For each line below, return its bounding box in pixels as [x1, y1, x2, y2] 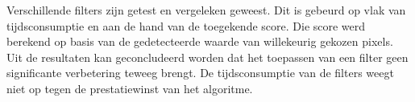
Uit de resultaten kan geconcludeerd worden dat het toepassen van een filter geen [6, 48, 409, 65]
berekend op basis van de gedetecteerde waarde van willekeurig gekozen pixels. [6, 33, 393, 50]
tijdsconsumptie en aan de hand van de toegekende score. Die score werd [6, 17, 366, 34]
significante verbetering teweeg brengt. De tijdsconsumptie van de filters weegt [6, 64, 394, 81]
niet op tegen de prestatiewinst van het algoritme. [6, 80, 253, 96]
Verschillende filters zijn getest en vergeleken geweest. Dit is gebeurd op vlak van [6, 2, 406, 18]
